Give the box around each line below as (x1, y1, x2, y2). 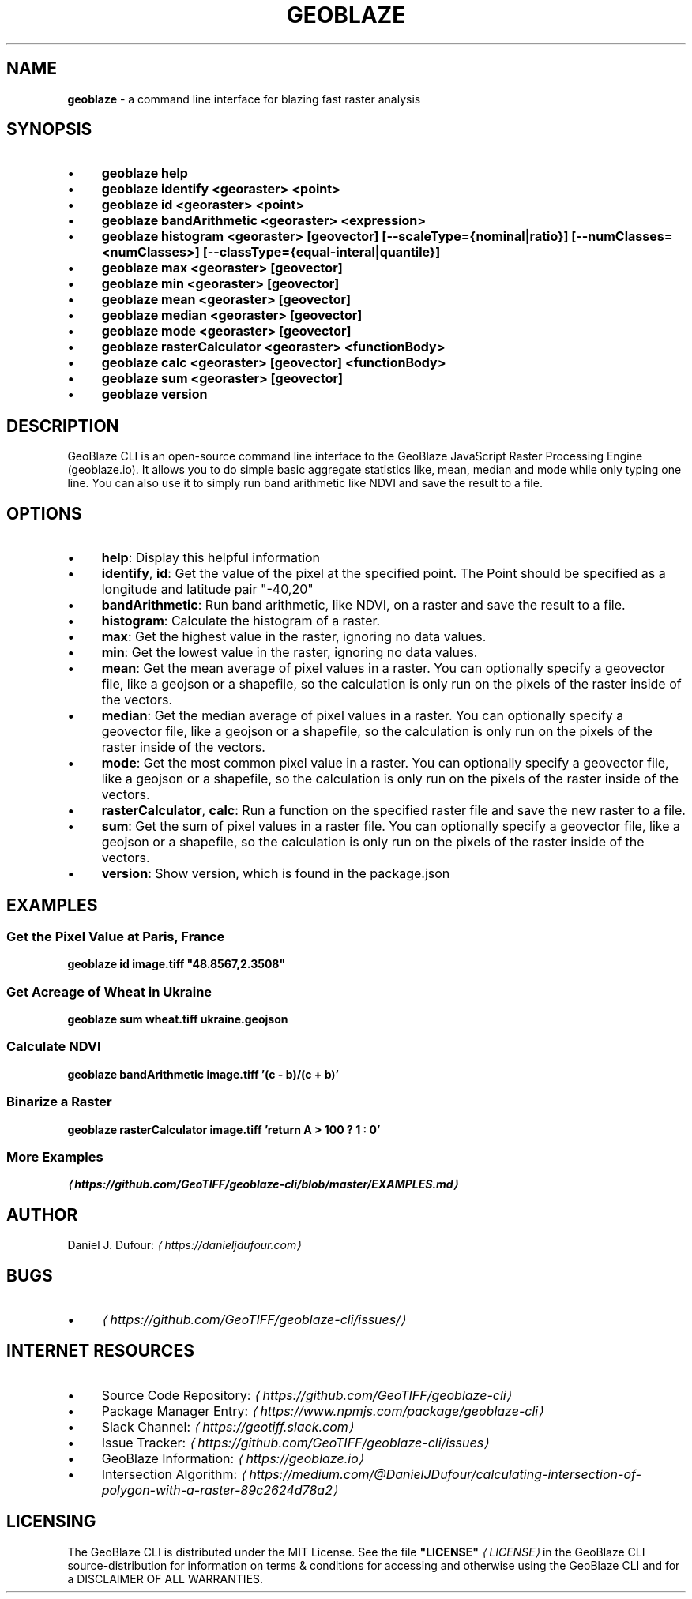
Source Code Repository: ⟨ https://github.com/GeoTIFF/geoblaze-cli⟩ (101, 1387, 511, 1403)
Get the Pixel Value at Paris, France (6, 928, 225, 944)
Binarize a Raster (6, 1094, 112, 1110)
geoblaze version (101, 386, 208, 403)
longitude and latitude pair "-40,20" (101, 581, 314, 598)
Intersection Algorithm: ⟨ (101, 1466, 246, 1482)
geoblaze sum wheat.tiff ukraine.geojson (67, 1012, 288, 1027)
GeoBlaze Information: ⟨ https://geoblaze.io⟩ (101, 1450, 363, 1466)
